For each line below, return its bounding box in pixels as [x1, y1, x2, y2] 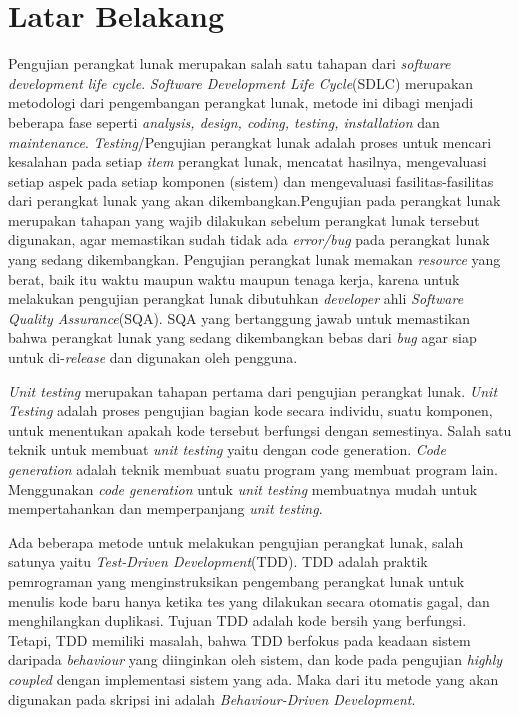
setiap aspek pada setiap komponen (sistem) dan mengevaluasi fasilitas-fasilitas [8, 170, 494, 191]
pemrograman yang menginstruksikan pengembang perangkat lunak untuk [8, 570, 465, 591]
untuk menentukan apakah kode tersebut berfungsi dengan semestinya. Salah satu [8, 419, 512, 440]
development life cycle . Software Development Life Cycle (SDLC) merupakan [8, 72, 474, 93]
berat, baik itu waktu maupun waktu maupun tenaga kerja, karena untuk [8, 268, 460, 289]
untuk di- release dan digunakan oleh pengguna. [8, 347, 298, 368]
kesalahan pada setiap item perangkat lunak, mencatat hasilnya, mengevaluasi [8, 151, 487, 172]
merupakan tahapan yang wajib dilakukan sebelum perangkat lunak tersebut [8, 209, 480, 230]
